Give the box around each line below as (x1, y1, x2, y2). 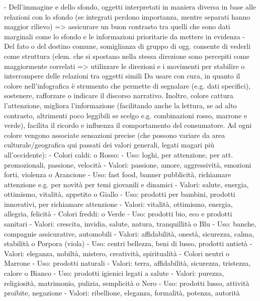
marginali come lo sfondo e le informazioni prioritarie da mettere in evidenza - (4, 31, 245, 41)
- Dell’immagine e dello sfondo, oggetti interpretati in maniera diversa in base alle (4, 2, 256, 12)
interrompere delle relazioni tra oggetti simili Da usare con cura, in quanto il (4, 70, 240, 81)
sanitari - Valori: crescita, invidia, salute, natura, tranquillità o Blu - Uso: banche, (4, 218, 256, 229)
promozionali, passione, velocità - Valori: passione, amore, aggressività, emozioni (4, 159, 251, 170)
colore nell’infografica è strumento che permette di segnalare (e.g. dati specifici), (4, 80, 251, 91)
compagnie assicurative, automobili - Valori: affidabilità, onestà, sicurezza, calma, (4, 228, 254, 239)
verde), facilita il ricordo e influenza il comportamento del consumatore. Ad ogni (4, 120, 252, 130)
